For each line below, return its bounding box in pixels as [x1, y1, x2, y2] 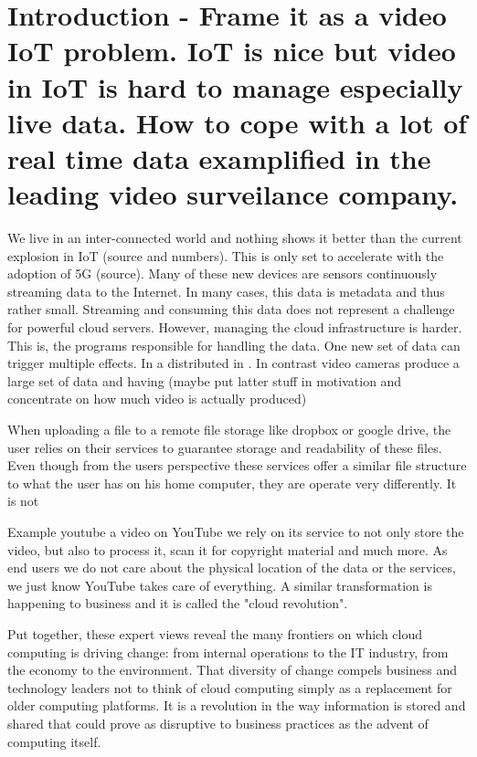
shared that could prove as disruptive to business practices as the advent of [7, 713, 429, 732]
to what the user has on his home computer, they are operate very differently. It [7, 473, 457, 492]
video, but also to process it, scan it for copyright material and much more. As [7, 540, 448, 559]
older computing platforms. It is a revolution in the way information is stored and [7, 696, 466, 715]
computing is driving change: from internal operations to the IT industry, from [7, 642, 449, 661]
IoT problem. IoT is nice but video [7, 32, 456, 69]
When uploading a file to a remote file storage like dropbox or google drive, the [7, 420, 451, 438]
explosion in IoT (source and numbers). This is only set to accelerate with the [7, 246, 444, 265]
